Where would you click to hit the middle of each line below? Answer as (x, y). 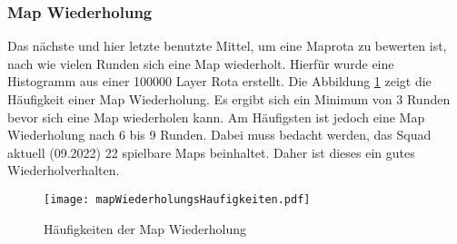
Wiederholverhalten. (64, 170)
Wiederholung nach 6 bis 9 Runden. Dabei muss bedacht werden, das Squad (219, 135)
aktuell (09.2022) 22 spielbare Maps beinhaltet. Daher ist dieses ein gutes (211, 152)
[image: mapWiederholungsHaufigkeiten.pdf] (177, 199)
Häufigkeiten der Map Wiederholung (145, 228)
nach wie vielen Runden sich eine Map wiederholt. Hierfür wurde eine (201, 63)
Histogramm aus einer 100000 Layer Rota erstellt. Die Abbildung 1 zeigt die (219, 81)
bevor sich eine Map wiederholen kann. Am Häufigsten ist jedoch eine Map (216, 117)
